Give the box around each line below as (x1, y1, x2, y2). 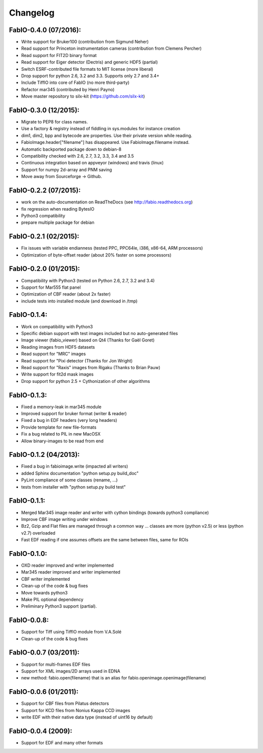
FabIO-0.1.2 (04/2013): (9, 451, 80, 459)
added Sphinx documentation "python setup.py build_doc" (21, 470, 139, 476)
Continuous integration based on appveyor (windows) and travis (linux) (21, 160, 164, 166)
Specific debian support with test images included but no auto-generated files (21, 330, 178, 336)
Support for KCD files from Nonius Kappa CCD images (21, 707, 131, 713)
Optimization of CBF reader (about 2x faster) (21, 291, 111, 297)
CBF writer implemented (21, 576, 70, 582)
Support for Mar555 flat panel (21, 284, 81, 290)
